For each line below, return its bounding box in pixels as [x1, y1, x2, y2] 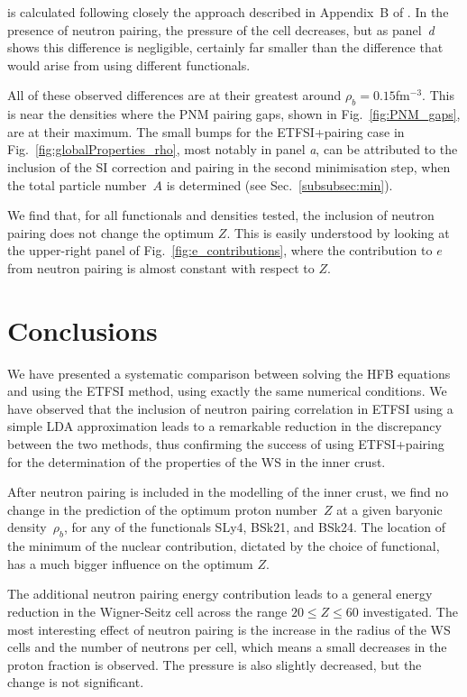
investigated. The [362, 601, 458, 620]
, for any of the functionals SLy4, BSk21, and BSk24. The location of [63, 518, 445, 537]
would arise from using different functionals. [7, 55, 251, 74]
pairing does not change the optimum [7, 223, 215, 242]
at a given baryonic [336, 500, 443, 518]
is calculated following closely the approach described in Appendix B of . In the [7, 3, 449, 21]
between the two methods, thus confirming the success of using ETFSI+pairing [7, 435, 444, 454]
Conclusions [7, 311, 158, 348]
